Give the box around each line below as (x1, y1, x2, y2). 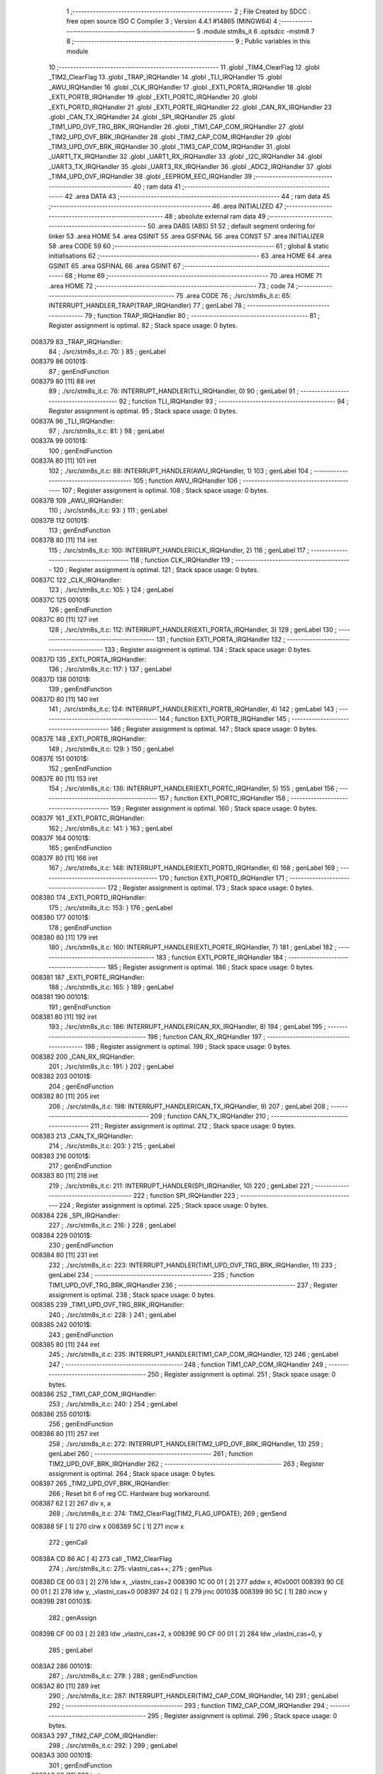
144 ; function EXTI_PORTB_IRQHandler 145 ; (158, 715, 291, 723)
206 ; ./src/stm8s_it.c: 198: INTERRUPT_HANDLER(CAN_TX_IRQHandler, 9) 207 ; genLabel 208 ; (48, 1102, 329, 1111)
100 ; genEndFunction (48, 446, 113, 455)
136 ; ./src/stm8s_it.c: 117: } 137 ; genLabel (48, 665, 172, 673)
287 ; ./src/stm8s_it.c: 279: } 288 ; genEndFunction (48, 1672, 198, 1680)
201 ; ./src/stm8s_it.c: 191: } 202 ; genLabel (48, 1062, 174, 1071)
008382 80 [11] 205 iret (30, 1092, 99, 1101)
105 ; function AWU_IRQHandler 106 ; (133, 476, 241, 485)
